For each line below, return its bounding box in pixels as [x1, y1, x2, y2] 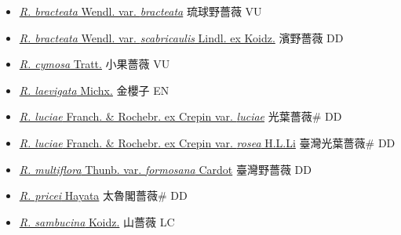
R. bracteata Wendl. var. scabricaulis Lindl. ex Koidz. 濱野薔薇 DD [19, 29, 344, 45]
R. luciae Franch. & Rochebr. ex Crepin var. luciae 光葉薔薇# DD [19, 108, 342, 125]
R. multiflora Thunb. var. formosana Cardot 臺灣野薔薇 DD [19, 161, 312, 177]
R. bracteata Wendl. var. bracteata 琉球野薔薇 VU [19, 3, 262, 19]
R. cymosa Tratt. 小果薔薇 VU [19, 56, 170, 72]
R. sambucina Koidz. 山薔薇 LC [19, 213, 175, 230]
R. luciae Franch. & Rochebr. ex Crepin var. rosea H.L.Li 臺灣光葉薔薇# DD [19, 134, 396, 150]
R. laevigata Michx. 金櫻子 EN [19, 81, 170, 98]
